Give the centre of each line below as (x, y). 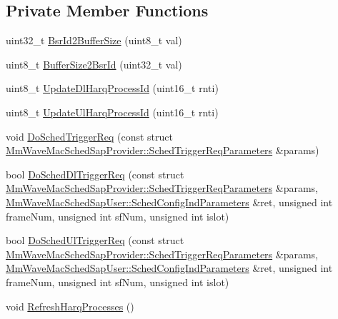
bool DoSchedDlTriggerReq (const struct (95, 174)
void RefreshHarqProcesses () (70, 306)
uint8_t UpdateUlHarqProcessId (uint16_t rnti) (112, 112)
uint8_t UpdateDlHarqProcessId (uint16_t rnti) (112, 88)
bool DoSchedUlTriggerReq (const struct (95, 240)
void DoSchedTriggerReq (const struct (90, 136)
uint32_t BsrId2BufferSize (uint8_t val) (94, 40)
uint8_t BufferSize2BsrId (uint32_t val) (94, 64)
